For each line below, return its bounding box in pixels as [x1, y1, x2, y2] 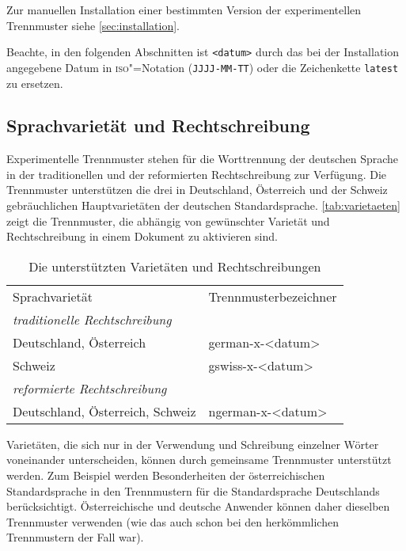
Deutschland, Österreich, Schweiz [13, 401, 196, 420]
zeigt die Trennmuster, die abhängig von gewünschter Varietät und [6, 212, 330, 229]
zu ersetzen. [6, 74, 63, 91]
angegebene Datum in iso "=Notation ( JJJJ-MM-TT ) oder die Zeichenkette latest [6, 59, 399, 75]
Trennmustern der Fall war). [6, 529, 144, 545]
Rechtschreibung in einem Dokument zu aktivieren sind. [6, 228, 278, 245]
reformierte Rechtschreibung [13, 378, 167, 397]
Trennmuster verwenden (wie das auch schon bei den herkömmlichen [6, 513, 339, 530]
